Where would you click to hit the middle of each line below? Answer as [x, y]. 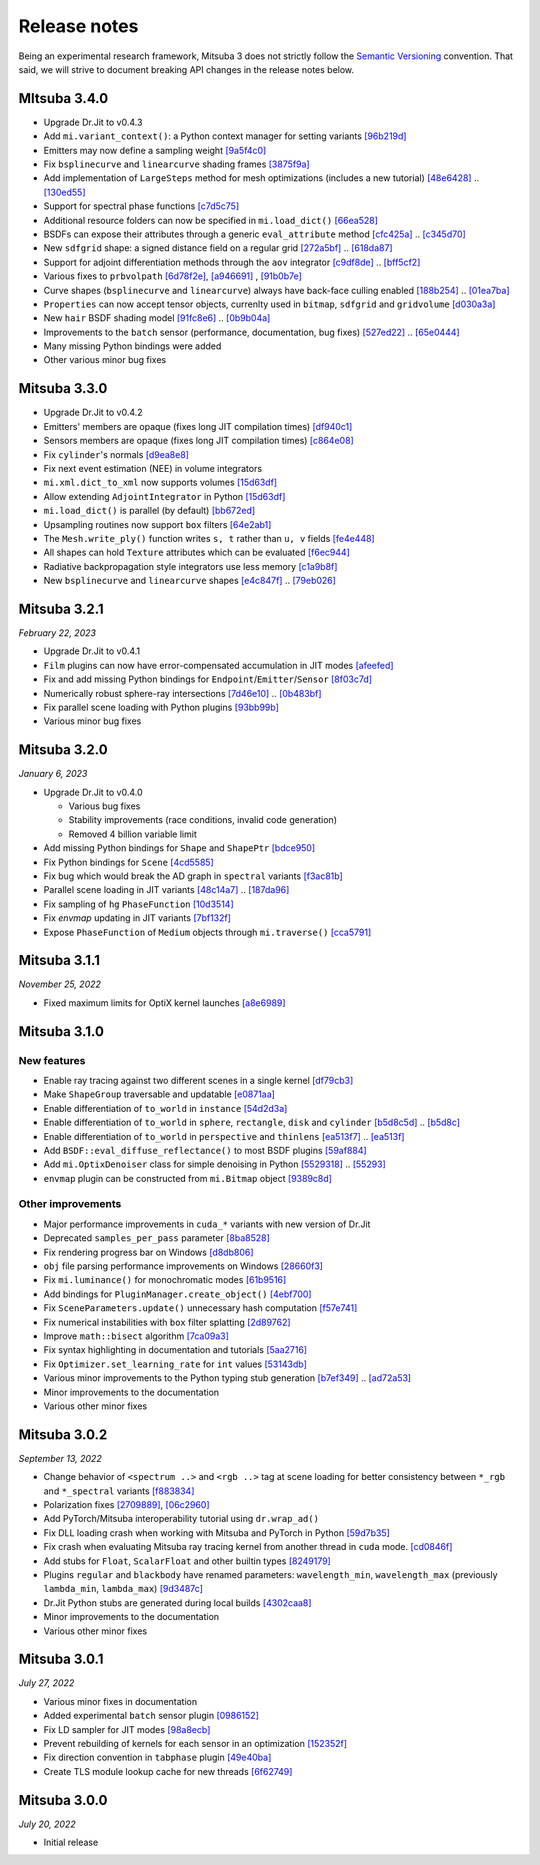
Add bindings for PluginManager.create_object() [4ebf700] [177, 1294]
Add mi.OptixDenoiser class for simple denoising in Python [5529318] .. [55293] [215, 1164]
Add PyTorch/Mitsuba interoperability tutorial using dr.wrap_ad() [181, 1519]
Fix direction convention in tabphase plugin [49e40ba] [157, 1757]
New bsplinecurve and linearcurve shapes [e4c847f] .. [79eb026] [190, 581]
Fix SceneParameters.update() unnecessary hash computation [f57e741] [200, 1308]
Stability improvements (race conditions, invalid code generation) [202, 820]
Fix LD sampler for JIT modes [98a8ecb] [127, 1729]
